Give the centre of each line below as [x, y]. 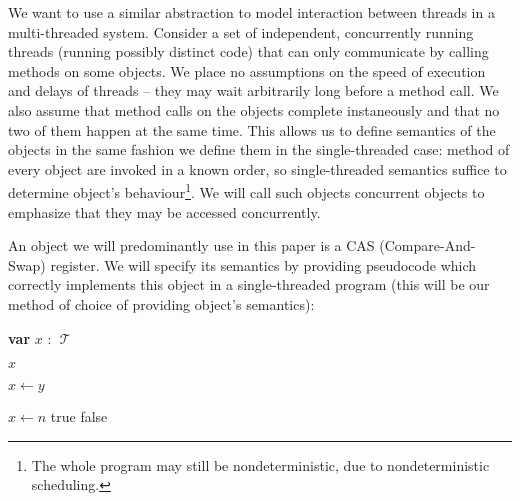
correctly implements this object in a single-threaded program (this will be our [249, 284]
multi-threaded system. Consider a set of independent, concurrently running [241, 31]
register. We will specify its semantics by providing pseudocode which [263, 264]
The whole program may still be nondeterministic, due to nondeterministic [260, 464]
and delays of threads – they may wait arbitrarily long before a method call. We [253, 90]
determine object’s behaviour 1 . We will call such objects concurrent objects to [246, 190]
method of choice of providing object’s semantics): [161, 303]
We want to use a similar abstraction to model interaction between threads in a [251, 12]
